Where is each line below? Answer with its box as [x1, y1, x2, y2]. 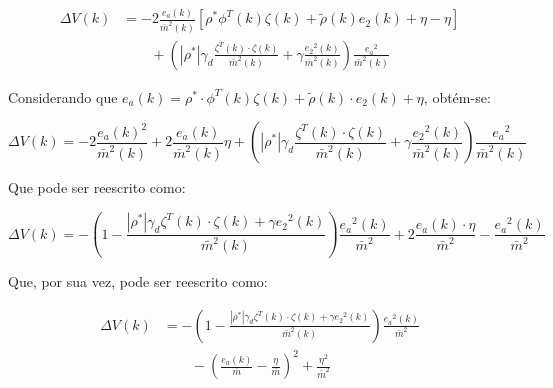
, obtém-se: [423, 86, 491, 107]
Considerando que [8, 86, 118, 107]
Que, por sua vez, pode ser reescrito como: [8, 271, 268, 291]
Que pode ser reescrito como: [8, 177, 186, 198]
